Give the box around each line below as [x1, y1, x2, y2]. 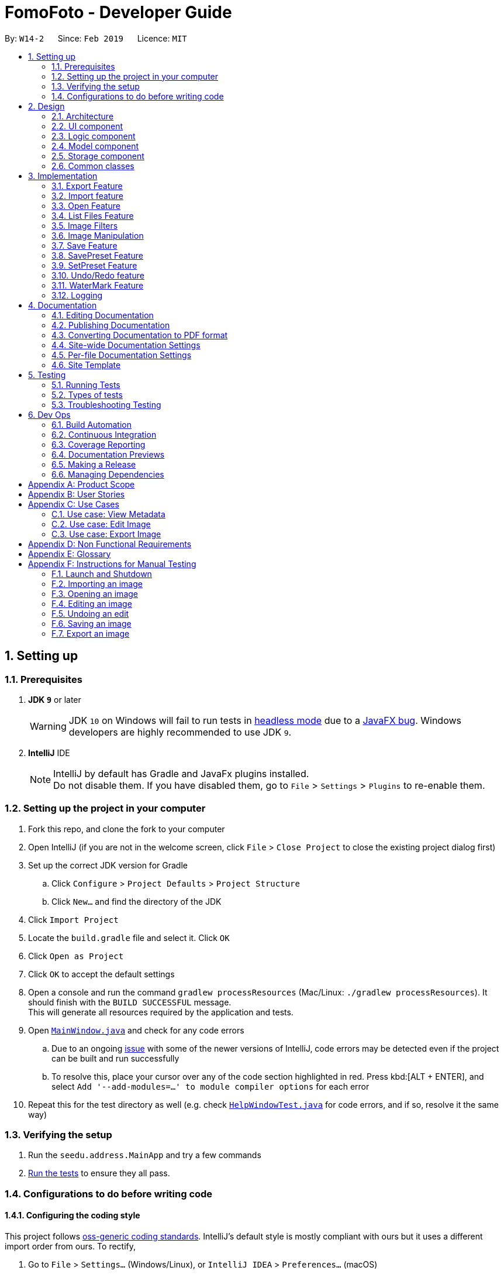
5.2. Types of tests [51, 389, 123, 400]
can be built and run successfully [51, 1053, 179, 1063]
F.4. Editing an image [51, 598, 132, 609]
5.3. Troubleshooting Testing [51, 399, 161, 410]
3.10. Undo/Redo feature [51, 270, 144, 280]
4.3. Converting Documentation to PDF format [51, 329, 228, 340]
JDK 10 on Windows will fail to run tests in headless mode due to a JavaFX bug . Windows [68, 714, 461, 726]
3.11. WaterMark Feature [51, 280, 144, 290]
